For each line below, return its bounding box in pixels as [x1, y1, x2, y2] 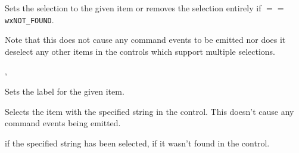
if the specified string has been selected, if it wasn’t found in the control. [5, 136, 270, 149]
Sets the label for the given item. [5, 85, 124, 98]
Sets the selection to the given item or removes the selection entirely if [5, 2, 261, 14]
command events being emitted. [5, 117, 121, 129]
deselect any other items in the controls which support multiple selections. [5, 45, 275, 57]
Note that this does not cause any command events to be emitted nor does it [5, 33, 286, 46]
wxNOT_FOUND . [5, 13, 54, 26]
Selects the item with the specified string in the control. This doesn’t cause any [5, 105, 294, 117]
